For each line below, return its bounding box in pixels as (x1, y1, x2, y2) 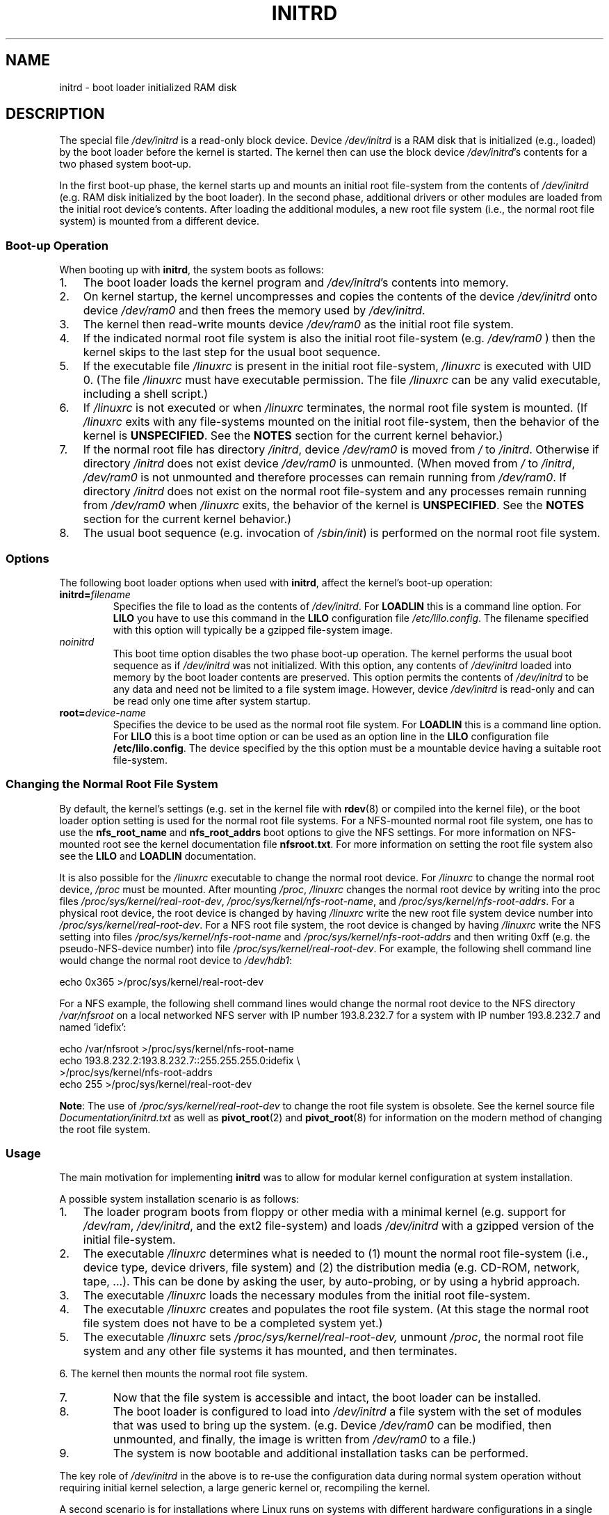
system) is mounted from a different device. (59, 215, 260, 227)
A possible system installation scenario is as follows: (59, 1193, 300, 1205)
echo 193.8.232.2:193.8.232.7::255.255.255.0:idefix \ (59, 1054, 300, 1066)
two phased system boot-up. (59, 158, 191, 170)
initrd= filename (59, 588, 131, 600)
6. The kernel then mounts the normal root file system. (59, 1368, 308, 1380)
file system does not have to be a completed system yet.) (83, 1316, 383, 1331)
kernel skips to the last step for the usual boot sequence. (83, 345, 381, 360)
